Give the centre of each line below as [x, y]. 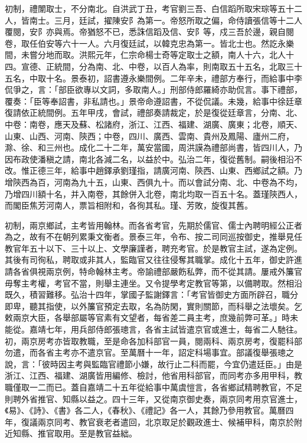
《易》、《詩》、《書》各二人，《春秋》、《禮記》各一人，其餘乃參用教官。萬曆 [145, 410]
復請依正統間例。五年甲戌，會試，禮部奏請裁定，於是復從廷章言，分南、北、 [153, 113]
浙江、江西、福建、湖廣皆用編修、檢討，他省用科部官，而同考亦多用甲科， [149, 375]
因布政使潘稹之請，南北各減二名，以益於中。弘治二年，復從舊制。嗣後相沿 [149, 159]
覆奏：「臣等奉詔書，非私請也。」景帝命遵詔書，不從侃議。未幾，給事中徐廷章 [153, 101]
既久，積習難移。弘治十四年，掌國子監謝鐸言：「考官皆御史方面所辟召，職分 [151, 294]
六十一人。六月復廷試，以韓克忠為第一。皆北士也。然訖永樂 [178, 43]
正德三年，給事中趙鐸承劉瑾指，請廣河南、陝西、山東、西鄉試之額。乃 [166, 170]
